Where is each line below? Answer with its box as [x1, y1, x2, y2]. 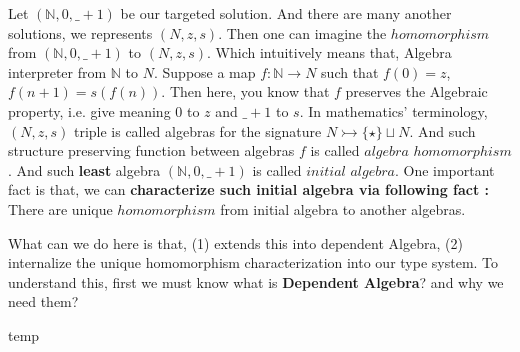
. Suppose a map [153, 61, 256, 82]
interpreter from [8, 61, 107, 82]
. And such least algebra [8, 159, 161, 180]
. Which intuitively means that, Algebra [207, 42, 452, 63]
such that [321, 61, 379, 82]
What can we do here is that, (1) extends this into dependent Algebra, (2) [8, 232, 463, 253]
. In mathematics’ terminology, [299, 100, 488, 121]
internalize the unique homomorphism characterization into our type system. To [8, 252, 499, 273]
